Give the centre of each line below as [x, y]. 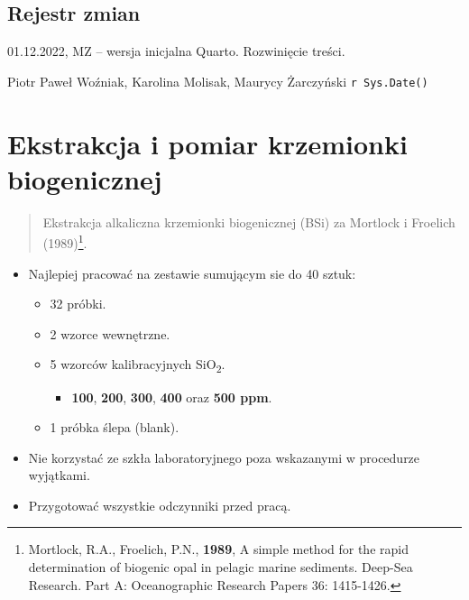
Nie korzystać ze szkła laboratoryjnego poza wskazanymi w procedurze [224, 457]
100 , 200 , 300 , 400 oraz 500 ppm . [172, 397]
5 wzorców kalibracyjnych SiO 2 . [138, 365]
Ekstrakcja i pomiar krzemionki [207, 143]
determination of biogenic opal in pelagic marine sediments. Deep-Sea [221, 567]
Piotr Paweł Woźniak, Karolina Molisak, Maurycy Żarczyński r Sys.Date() [218, 81]
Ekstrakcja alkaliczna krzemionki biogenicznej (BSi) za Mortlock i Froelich [249, 222]
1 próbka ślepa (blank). [115, 427]
